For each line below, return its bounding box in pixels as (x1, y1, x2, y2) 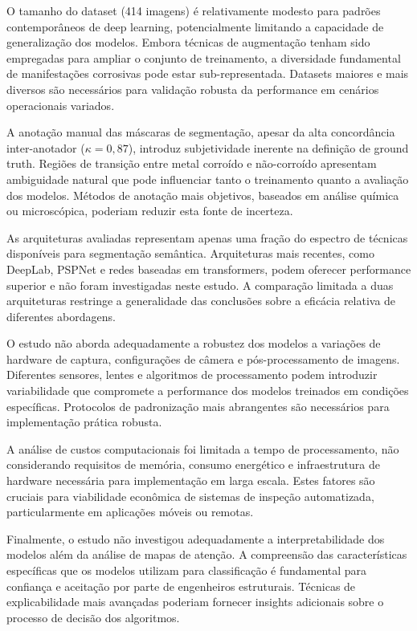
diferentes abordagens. (6, 307, 116, 324)
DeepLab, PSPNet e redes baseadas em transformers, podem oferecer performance (6, 260, 411, 277)
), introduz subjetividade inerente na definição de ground (128, 139, 409, 156)
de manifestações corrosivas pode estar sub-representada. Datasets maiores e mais (6, 65, 409, 82)
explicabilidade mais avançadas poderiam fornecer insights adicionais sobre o (6, 593, 384, 610)
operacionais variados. (6, 96, 115, 113)
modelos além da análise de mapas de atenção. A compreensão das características (6, 546, 407, 563)
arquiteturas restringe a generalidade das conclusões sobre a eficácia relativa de (6, 292, 396, 309)
